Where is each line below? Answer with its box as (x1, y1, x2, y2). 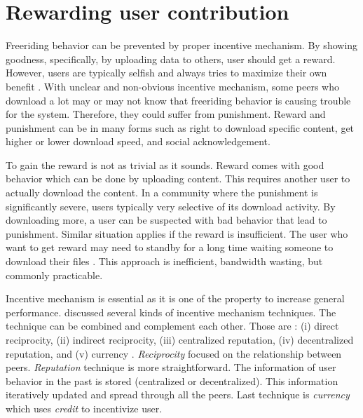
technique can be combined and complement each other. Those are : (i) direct (6, 318, 339, 333)
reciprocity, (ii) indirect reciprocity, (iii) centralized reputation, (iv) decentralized (6, 332, 354, 346)
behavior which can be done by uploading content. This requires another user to (6, 171, 350, 186)
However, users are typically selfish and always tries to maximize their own (6, 65, 327, 80)
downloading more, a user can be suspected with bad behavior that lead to (6, 213, 327, 227)
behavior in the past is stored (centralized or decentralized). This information (6, 373, 338, 388)
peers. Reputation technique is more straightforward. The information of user (6, 360, 336, 375)
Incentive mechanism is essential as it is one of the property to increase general (6, 291, 345, 306)
